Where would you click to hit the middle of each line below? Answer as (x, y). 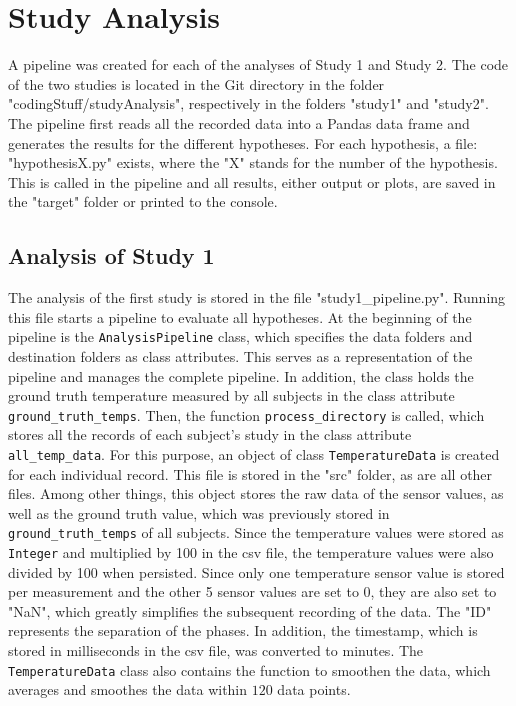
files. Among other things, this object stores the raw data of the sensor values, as (256, 493)
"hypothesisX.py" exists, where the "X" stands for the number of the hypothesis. (253, 162)
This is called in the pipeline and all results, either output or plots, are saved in (252, 181)
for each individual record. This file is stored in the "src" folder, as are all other (250, 473)
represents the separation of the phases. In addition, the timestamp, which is (243, 630)
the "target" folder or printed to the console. (143, 201)
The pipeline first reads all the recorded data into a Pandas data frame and (239, 122)
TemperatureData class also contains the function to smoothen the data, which (249, 669)
